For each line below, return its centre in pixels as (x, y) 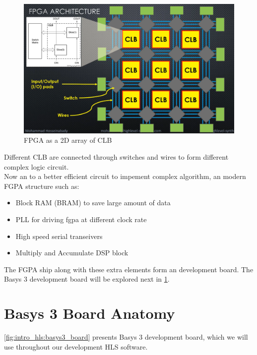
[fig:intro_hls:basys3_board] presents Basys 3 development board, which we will (126, 337)
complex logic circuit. (36, 166)
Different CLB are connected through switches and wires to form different (116, 157)
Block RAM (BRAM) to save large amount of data (93, 203)
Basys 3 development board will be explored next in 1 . (87, 279)
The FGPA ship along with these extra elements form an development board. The (129, 269)
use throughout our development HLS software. (76, 346)
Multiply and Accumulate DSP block (72, 253)
